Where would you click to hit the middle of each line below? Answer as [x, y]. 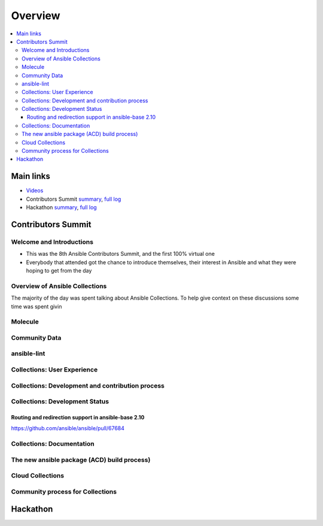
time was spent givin [36, 306]
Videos [35, 191]
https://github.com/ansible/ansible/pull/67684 [68, 428]
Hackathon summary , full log [61, 207]
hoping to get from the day [59, 271]
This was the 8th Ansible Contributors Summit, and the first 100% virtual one [121, 254]
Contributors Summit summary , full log [74, 199]
